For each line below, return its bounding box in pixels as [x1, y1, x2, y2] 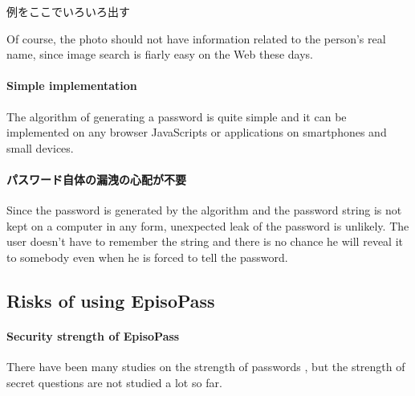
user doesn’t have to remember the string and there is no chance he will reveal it [6, 233, 403, 250]
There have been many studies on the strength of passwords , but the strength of [6, 358, 405, 375]
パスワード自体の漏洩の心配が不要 [6, 170, 186, 187]
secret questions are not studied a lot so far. [6, 374, 222, 390]
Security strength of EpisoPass [6, 327, 180, 344]
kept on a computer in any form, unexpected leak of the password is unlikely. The [6, 217, 409, 234]
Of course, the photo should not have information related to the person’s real [6, 30, 386, 47]
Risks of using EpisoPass [6, 288, 215, 312]
